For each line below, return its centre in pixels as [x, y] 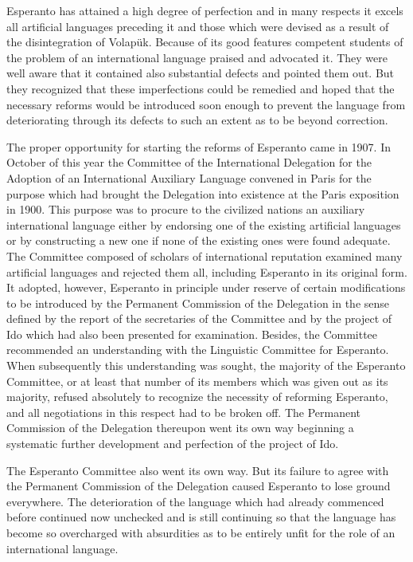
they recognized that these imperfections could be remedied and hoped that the [201, 88]
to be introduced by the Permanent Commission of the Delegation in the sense [198, 303]
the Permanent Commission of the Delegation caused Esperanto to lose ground [199, 486]
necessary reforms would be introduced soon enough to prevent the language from [206, 104]
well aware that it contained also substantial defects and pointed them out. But [201, 73]
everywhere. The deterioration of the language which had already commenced [195, 501]
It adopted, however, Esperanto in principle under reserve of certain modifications [206, 287]
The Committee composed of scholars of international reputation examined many [205, 255]
